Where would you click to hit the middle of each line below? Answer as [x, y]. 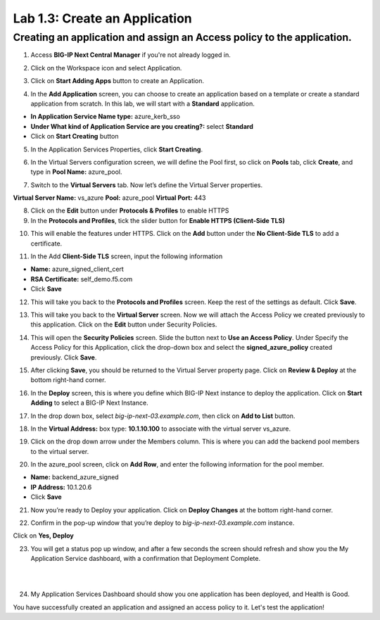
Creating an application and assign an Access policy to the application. [182, 37]
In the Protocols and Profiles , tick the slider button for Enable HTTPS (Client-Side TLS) [158, 220]
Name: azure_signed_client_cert [77, 269]
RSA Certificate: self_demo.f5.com [82, 279]
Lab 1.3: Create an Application [103, 18]
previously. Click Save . [64, 357]
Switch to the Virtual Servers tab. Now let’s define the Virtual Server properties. [147, 185]
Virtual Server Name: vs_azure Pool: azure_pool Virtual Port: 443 [109, 198]
